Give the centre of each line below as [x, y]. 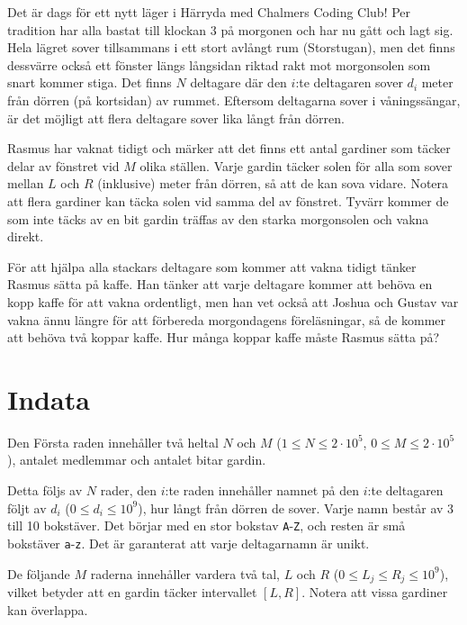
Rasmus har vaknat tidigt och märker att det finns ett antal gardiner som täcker [229, 148]
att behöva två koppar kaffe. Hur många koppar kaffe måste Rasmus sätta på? [224, 337]
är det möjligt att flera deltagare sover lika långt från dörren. [176, 118]
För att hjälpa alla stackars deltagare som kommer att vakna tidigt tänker [212, 266]
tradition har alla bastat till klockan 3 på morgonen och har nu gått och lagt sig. [230, 29]
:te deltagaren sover [349, 82]
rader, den [129, 490]
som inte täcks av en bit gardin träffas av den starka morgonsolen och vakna [218, 218]
